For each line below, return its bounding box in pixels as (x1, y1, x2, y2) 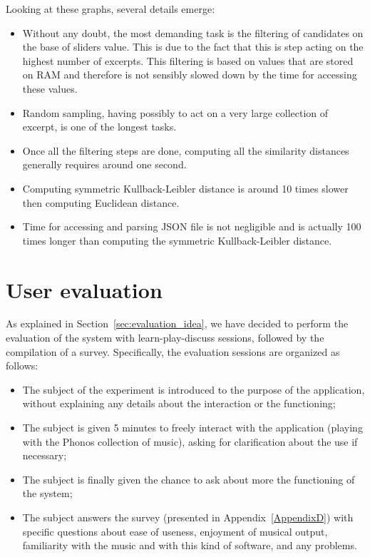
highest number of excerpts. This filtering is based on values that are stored (22, 53, 354, 68)
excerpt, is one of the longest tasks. (22, 119, 177, 134)
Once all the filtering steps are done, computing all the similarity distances (22, 143, 349, 158)
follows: (6, 358, 38, 373)
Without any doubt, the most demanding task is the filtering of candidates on (22, 25, 364, 40)
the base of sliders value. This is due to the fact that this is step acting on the (22, 39, 364, 54)
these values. (22, 81, 78, 96)
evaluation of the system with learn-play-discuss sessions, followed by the (6, 330, 324, 345)
